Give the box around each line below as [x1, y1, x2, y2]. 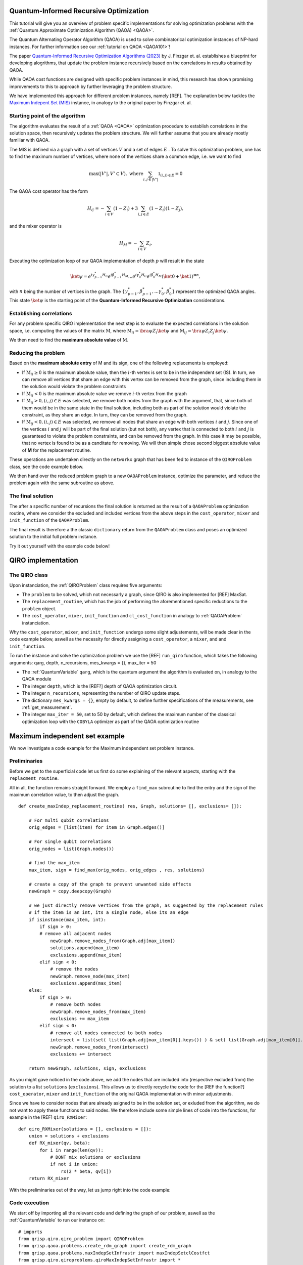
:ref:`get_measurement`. [22, 704, 73, 710]
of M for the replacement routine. [22, 447, 91, 453]
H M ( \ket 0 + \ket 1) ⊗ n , [155, 273, 200, 279]
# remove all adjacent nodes [39, 931, 112, 937]
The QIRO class [9, 572, 48, 579]
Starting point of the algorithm [9, 112, 85, 119]
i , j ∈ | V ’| [143, 177, 159, 182]
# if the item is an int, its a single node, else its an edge [28, 910, 189, 915]
